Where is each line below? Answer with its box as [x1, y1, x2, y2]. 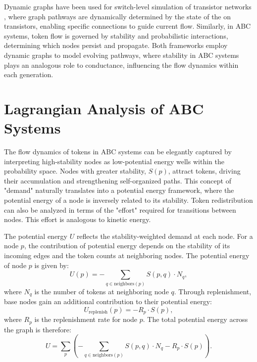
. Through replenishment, [174, 286, 252, 296]
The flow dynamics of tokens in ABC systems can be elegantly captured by [4, 146, 232, 157]
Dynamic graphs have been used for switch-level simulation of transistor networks [4, 1, 252, 11]
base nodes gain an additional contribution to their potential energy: [4, 296, 212, 307]
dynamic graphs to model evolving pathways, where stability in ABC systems [4, 49, 239, 60]
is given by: [34, 260, 69, 270]
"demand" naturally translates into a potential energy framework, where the [4, 185, 234, 195]
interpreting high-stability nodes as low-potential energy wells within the [4, 156, 224, 166]
